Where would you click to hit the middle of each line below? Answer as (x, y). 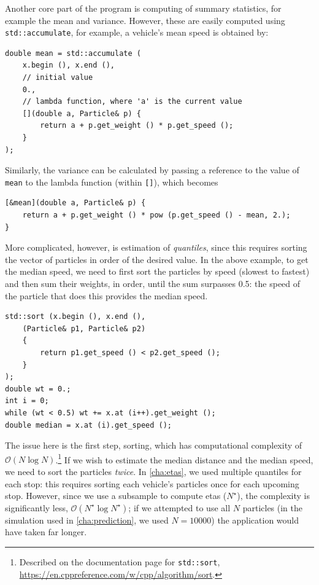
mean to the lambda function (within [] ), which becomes (112, 182)
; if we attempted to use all (179, 507)
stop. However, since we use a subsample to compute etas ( (116, 496)
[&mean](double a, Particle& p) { (75, 203)
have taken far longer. (46, 532)
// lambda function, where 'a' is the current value (132, 102)
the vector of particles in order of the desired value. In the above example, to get (157, 259)
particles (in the (273, 507)
